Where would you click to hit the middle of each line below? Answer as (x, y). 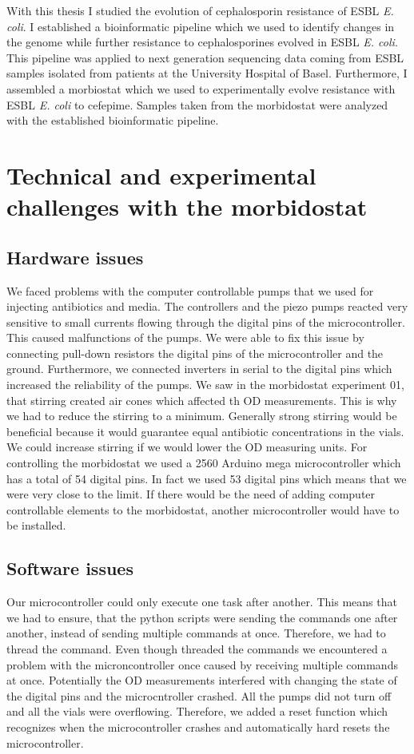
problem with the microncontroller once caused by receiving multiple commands (202, 664)
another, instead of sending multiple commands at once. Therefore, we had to (196, 633)
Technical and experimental (161, 175)
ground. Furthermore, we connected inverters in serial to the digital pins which (199, 369)
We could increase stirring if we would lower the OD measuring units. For (187, 447)
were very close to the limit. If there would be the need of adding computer (191, 494)
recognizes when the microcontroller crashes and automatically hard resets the (198, 726)
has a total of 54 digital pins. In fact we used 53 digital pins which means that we (207, 478)
